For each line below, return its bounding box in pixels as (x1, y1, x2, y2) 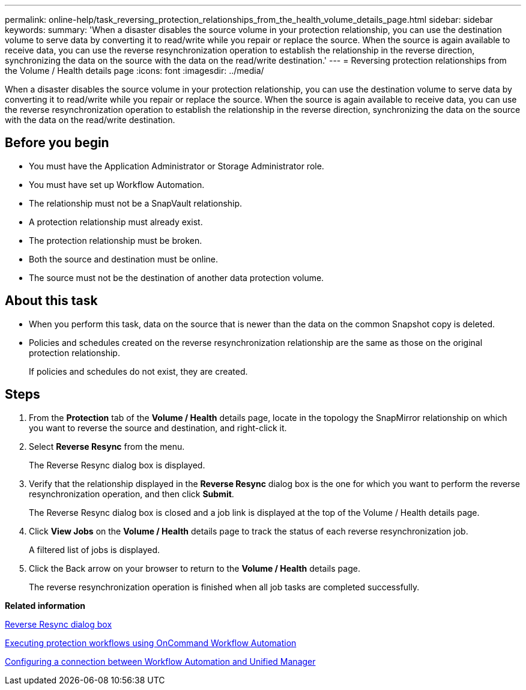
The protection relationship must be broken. (29, 235, 202, 246)
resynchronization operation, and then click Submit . (29, 488, 234, 499)
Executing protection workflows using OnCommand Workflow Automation (5, 637, 297, 648)
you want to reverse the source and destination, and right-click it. (29, 422, 287, 433)
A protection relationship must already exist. (29, 216, 203, 227)
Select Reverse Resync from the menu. (29, 441, 185, 452)
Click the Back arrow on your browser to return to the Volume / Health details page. (29, 563, 360, 573)
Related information (5, 600, 86, 611)
